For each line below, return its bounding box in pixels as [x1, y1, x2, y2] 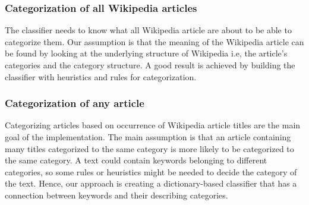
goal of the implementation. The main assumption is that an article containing [5, 131, 291, 143]
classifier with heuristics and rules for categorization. [5, 70, 197, 83]
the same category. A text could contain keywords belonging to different [5, 154, 267, 166]
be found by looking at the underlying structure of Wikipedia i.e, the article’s [5, 47, 288, 59]
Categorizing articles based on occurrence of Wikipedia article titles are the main [5, 119, 301, 131]
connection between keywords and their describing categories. [5, 188, 228, 201]
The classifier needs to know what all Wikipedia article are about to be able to [5, 24, 292, 36]
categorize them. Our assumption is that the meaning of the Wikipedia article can [5, 35, 304, 48]
